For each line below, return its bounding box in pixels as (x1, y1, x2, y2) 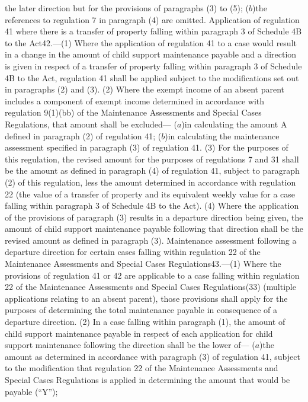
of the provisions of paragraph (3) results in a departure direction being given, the (5, 210, 303, 223)
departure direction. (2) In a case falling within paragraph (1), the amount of (5, 315, 285, 328)
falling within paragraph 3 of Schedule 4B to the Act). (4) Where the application (5, 199, 299, 212)
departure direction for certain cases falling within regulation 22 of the (5, 245, 261, 258)
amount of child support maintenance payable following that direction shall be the (5, 222, 303, 235)
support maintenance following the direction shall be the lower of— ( (5, 339, 255, 351)
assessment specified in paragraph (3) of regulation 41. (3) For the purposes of (5, 141, 288, 154)
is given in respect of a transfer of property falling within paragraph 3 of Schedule (5, 59, 302, 72)
